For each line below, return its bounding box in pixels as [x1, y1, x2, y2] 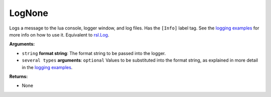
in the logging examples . [22, 64, 73, 70]
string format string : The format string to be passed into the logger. [22, 50, 166, 56]
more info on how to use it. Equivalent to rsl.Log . [9, 31, 109, 37]
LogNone [9, 7, 49, 18]
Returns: [9, 73, 28, 79]
